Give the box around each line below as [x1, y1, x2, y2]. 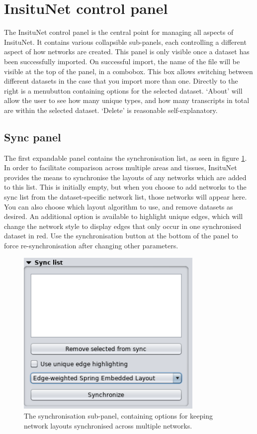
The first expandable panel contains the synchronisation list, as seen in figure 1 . [4, 152, 247, 163]
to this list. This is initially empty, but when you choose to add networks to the [4, 182, 247, 192]
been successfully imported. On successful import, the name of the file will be [4, 56, 240, 66]
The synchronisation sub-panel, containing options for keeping [24, 410, 213, 421]
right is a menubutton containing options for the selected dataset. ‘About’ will [4, 85, 243, 96]
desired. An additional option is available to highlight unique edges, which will [4, 211, 243, 221]
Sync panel [4, 129, 61, 144]
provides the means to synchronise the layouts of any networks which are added [4, 172, 247, 182]
